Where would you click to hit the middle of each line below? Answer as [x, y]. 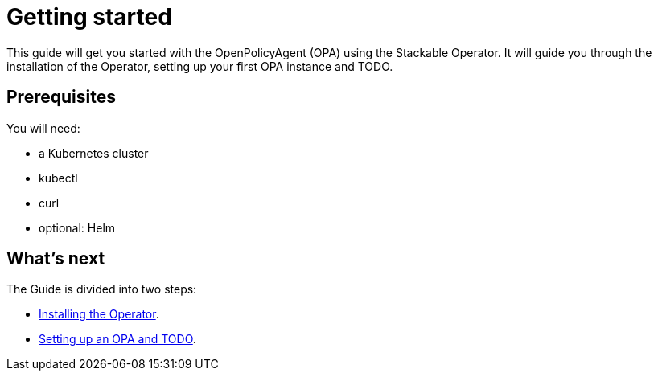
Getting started [89, 17]
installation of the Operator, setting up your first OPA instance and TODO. [200, 66]
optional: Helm [77, 227]
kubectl [58, 178]
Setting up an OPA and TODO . [117, 339]
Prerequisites [61, 97]
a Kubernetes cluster [94, 153]
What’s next [56, 259]
